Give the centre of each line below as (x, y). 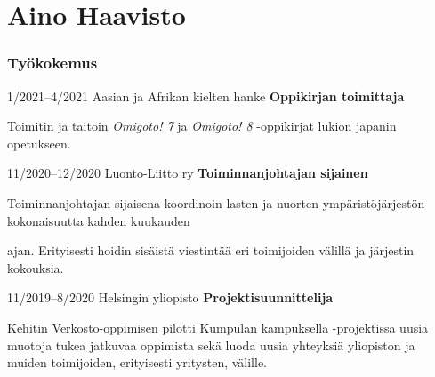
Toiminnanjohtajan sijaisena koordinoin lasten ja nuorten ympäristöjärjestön (216, 202)
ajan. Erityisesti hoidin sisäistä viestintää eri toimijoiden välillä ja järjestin (211, 250)
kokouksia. (36, 267)
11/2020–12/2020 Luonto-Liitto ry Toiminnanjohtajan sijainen (188, 173)
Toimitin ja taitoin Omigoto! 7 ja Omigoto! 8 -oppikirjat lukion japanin (202, 126)
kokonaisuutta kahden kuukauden (99, 220)
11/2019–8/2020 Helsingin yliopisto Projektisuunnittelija (170, 297)
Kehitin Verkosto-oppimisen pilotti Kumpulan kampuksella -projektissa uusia (218, 327)
